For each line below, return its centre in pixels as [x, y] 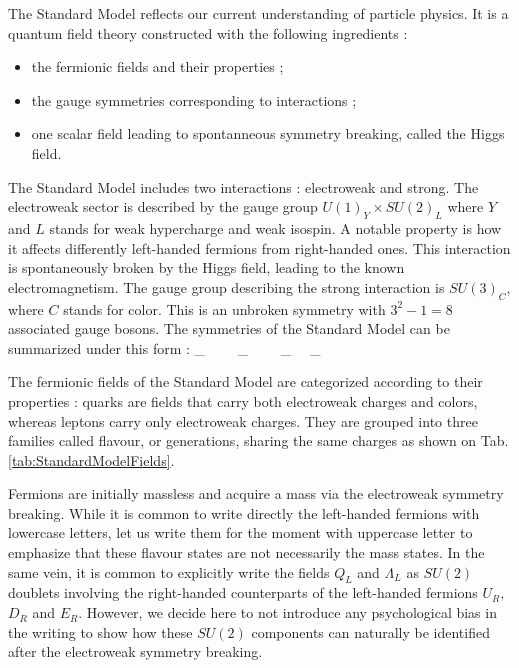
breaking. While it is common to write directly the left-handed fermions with [244, 512]
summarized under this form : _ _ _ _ [164, 347]
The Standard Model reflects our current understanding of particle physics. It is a [258, 13]
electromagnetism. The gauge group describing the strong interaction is [226, 286]
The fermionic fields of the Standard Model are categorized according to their [245, 381]
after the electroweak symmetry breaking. [135, 651]
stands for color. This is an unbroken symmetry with [224, 308]
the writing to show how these [100, 631]
